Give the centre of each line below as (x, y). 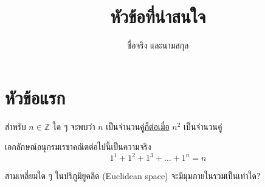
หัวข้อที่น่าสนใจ (158, 16)
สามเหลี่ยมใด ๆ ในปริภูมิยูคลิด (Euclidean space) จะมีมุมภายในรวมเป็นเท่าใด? (133, 176)
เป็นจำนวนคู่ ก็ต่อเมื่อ (138, 126)
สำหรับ (15, 126)
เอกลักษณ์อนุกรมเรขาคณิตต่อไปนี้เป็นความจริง (78, 147)
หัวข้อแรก (35, 97)
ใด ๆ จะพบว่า (74, 126)
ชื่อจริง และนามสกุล (158, 45)
